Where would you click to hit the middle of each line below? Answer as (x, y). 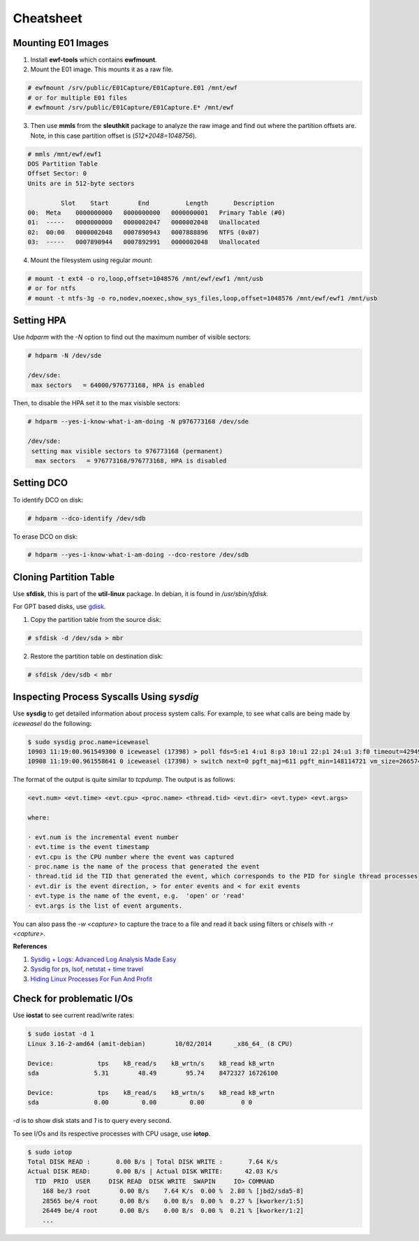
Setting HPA (39, 320)
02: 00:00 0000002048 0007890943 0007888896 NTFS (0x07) (144, 232)
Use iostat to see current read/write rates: (74, 1015)
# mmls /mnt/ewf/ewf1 (65, 154)
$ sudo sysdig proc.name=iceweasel (88, 742)
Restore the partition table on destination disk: (97, 656)
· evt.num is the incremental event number (103, 837)
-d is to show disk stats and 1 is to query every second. (92, 1121)
